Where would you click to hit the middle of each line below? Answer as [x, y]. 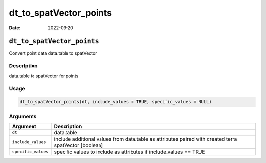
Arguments [23, 116]
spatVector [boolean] [79, 145]
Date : [15, 28]
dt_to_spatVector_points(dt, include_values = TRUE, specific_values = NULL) [116, 102]
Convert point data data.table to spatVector [53, 53]
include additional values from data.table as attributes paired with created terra [146, 139]
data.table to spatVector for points [44, 76]
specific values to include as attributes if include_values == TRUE [130, 152]
